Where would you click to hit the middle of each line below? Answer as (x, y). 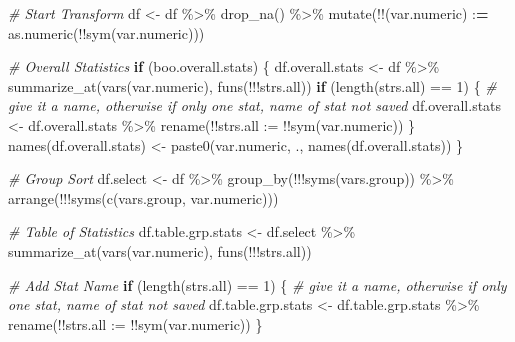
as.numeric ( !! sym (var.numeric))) (106, 32)
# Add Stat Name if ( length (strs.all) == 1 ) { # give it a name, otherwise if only (257, 284)
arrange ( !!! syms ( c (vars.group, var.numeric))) (143, 197)
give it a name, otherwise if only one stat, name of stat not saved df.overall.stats (255, 105)
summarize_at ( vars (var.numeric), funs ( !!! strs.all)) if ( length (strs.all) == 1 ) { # (252, 85)
